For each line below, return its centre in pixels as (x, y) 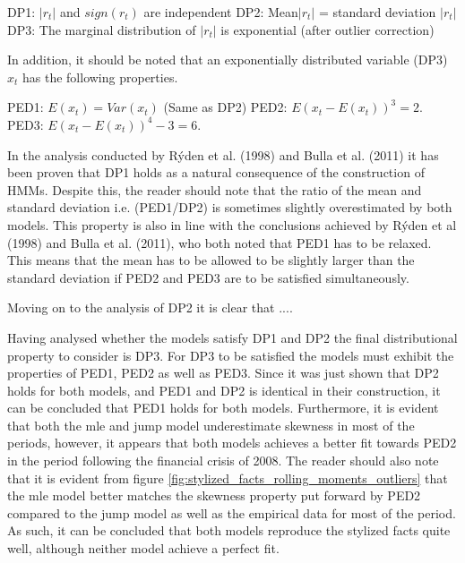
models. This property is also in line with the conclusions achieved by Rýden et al (232, 224)
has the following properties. (100, 77)
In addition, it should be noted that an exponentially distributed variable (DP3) (228, 60)
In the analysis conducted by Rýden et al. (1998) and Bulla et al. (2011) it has (223, 154)
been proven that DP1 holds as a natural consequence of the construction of (216, 172)
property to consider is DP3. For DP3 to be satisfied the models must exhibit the (231, 355)
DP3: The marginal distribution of (102, 29)
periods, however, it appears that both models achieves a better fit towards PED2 (232, 443)
